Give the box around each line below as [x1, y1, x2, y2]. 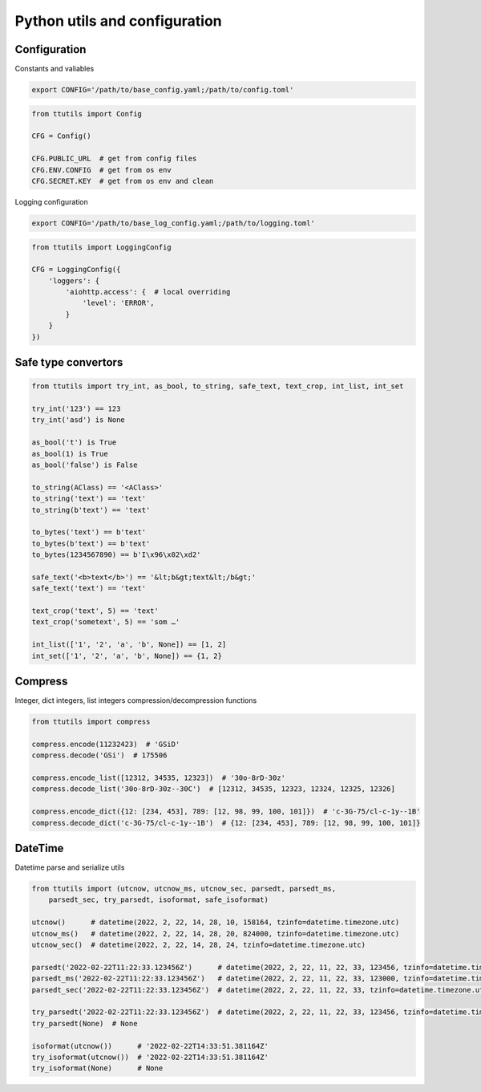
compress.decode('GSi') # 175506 [31, 751, 168, 760]
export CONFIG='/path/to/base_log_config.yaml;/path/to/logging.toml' [31, 218, 316, 228]
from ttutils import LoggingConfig [31, 242, 172, 252]
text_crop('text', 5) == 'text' [31, 607, 160, 615]
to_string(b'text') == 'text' [31, 505, 151, 514]
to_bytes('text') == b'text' [31, 528, 147, 537]
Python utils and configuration [14, 12, 222, 30]
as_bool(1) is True [31, 449, 108, 458]
